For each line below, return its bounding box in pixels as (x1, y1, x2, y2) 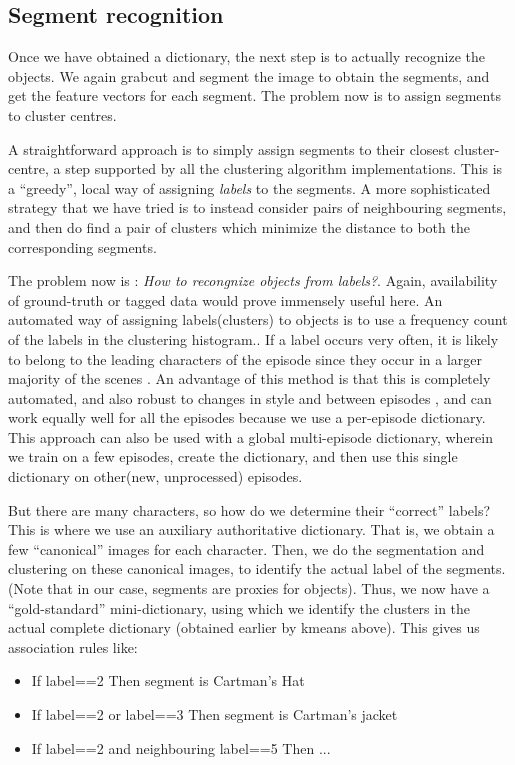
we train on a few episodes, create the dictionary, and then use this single (8, 446, 458, 467)
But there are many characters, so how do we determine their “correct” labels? (8, 499, 491, 520)
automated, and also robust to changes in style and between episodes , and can (8, 387, 492, 408)
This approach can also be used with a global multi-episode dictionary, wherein (8, 426, 493, 447)
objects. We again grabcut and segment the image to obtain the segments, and (8, 65, 490, 86)
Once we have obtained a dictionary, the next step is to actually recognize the (8, 46, 485, 67)
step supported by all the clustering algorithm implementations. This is (65, 158, 503, 179)
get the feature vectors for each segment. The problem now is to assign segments (8, 85, 501, 106)
